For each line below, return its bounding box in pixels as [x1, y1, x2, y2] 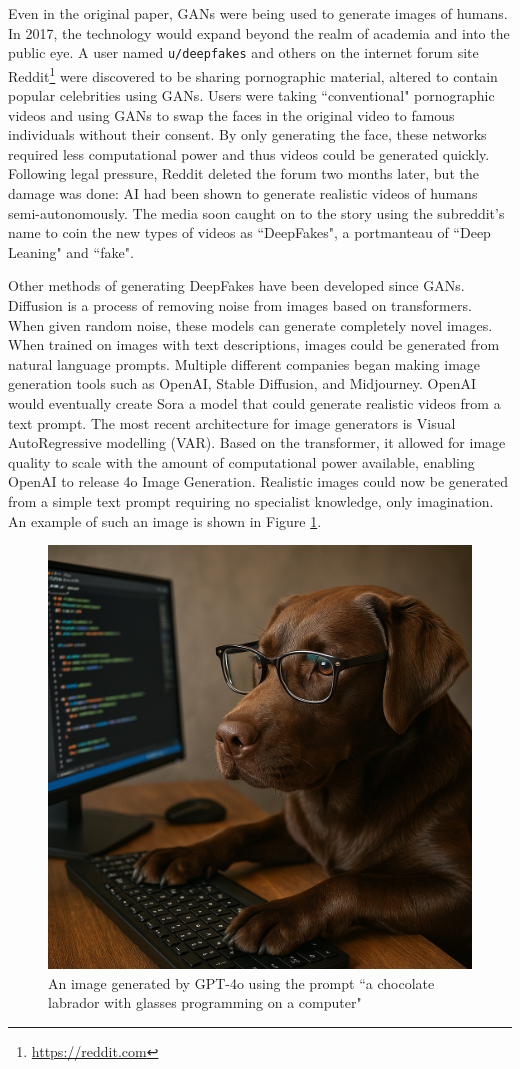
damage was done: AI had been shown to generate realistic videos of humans [8, 183, 478, 204]
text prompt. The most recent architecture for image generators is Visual [8, 412, 456, 433]
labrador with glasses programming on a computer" [48, 992, 362, 1013]
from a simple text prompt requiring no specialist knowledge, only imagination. [8, 490, 494, 511]
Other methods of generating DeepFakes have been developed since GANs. [8, 275, 465, 296]
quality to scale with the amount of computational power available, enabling [8, 451, 475, 472]
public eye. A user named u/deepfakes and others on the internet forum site [8, 42, 479, 63]
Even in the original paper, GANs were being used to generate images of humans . [8, 3, 508, 23]
